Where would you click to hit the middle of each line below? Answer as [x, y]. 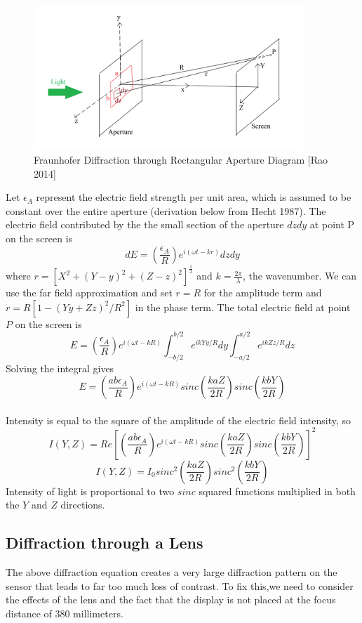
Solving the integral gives [60, 368]
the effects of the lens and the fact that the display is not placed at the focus [171, 599]
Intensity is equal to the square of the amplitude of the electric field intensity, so [179, 420]
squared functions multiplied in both [277, 491]
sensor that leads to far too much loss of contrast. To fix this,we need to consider [180, 585]
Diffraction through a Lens [105, 543]
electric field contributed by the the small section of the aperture [145, 224]
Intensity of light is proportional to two [90, 491]
